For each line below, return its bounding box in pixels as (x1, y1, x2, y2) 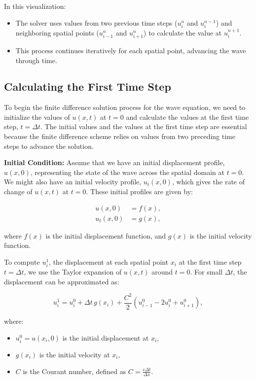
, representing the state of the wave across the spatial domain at (30, 167, 224, 177)
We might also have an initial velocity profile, (4, 176, 142, 187)
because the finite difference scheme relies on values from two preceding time (4, 131, 235, 141)
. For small (190, 267, 223, 277)
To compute (4, 256, 40, 267)
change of (4, 186, 33, 197)
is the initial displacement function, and (45, 230, 166, 241)
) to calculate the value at (144, 27, 222, 37)
